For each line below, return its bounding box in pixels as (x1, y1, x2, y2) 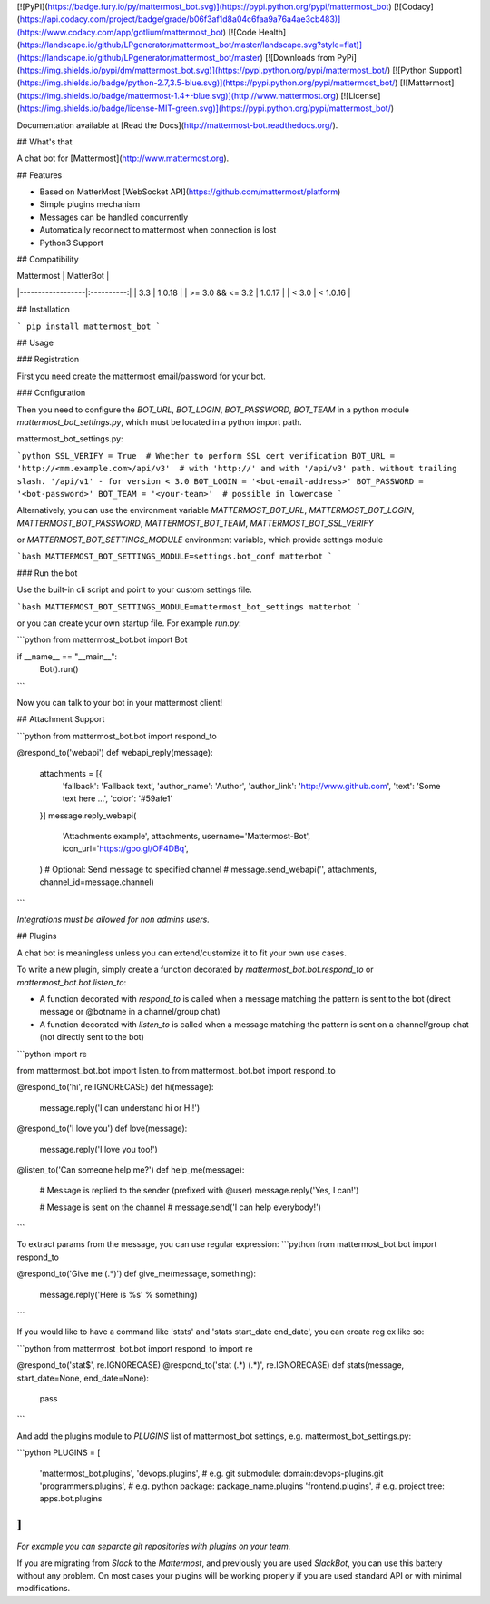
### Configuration (16, 387, 86, 399)
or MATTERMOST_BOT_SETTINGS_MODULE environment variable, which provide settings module (16, 534, 384, 545)
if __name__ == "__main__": (16, 650, 118, 662)
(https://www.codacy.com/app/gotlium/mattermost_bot (16, 26, 224, 37)
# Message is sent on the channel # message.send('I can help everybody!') (39, 1202, 322, 1213)
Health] (258, 26, 287, 37)
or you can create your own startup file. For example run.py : (16, 618, 241, 629)
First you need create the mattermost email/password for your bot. (16, 371, 267, 381)
